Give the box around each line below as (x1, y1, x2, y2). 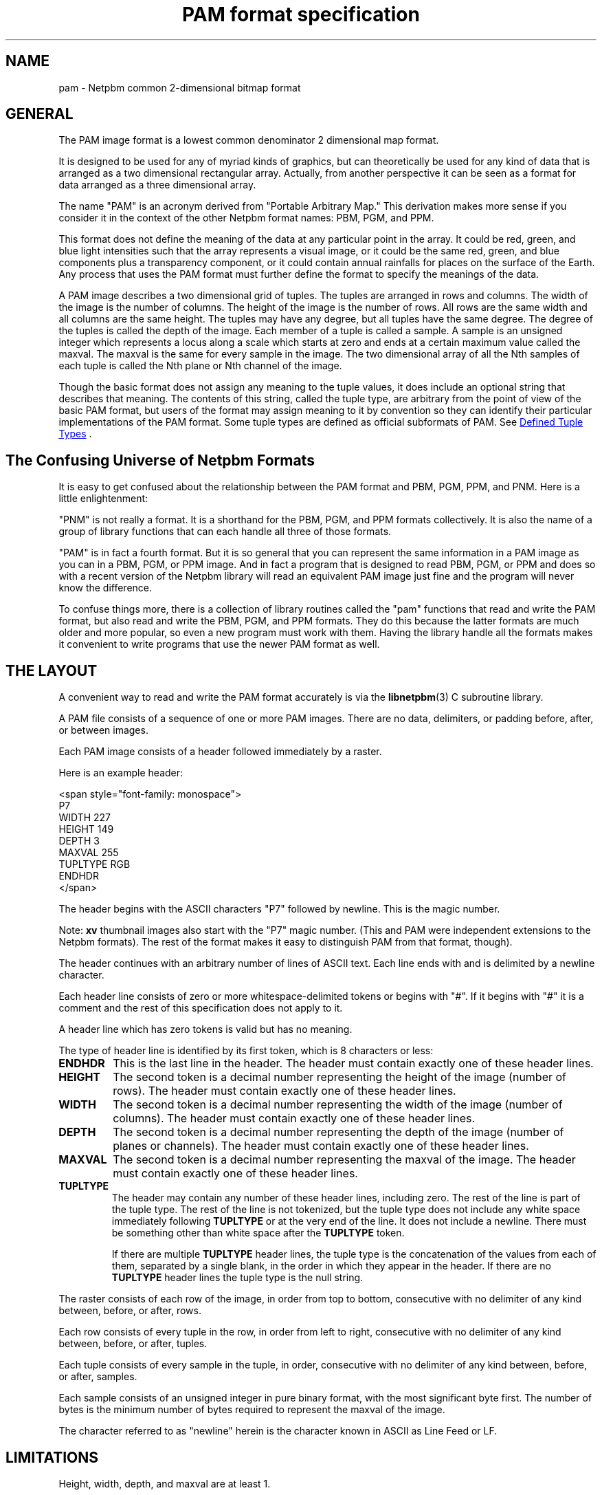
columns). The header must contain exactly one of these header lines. (113, 1111, 476, 1126)
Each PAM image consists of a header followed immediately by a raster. (58, 745, 382, 758)
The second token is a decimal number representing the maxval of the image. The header (113, 1153, 576, 1167)
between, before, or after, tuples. (58, 1338, 208, 1350)
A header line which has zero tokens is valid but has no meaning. (58, 1023, 353, 1036)
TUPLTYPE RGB (58, 858, 131, 871)
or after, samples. (58, 1371, 137, 1383)
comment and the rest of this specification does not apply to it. (58, 1002, 343, 1014)
